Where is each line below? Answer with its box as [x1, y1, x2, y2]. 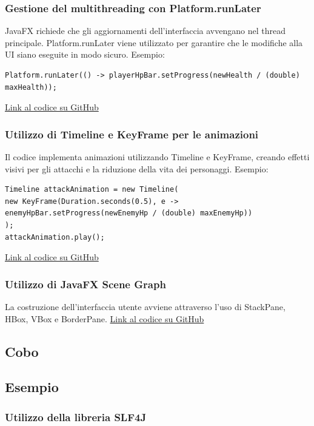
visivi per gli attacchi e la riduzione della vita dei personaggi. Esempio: [5, 162, 269, 175]
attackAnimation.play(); [5, 232, 105, 242]
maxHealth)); [5, 83, 57, 92]
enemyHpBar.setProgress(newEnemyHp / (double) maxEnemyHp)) [5, 209, 253, 218]
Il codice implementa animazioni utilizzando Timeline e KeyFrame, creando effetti [5, 150, 310, 163]
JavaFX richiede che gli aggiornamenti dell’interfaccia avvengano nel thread [5, 24, 286, 37]
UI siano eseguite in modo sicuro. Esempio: [5, 48, 165, 61]
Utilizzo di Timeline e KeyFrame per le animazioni [5, 126, 259, 141]
